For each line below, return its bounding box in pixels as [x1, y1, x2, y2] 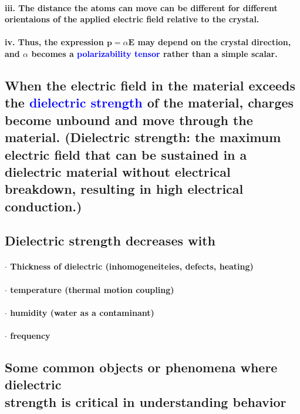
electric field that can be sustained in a [5, 145, 247, 163]
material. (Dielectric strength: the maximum [5, 128, 281, 146]
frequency [10, 329, 50, 342]
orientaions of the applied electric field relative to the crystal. [5, 13, 259, 25]
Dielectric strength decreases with [5, 231, 215, 250]
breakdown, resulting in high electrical [5, 180, 244, 198]
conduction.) [5, 197, 82, 215]
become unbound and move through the [5, 110, 253, 129]
